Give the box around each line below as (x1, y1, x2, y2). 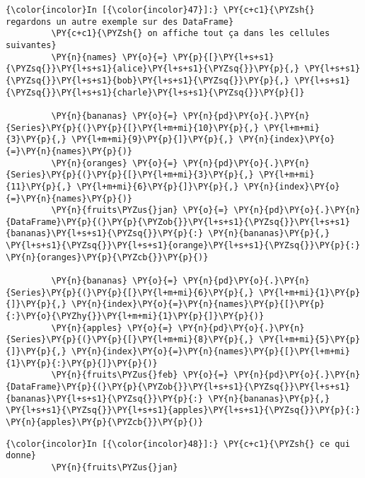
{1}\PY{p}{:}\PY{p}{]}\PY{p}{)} (6, 358, 158, 368)
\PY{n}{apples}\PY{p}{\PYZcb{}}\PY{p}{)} (6, 416, 204, 427)
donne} (6, 450, 36, 461)
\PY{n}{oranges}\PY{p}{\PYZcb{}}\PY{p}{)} (6, 252, 209, 262)
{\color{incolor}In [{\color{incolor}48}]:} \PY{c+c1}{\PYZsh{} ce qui (6, 438, 350, 449)
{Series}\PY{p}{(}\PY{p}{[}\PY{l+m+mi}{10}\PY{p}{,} (6, 122, 259, 133)
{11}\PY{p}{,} (6, 181, 72, 192)
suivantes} (6, 40, 57, 50)
